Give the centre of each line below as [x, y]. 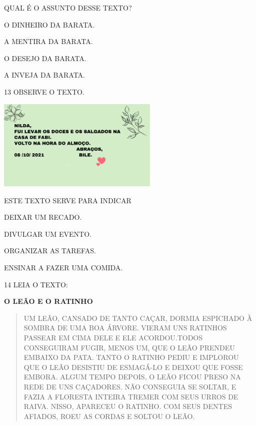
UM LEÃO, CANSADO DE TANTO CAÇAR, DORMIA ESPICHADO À [138, 318]
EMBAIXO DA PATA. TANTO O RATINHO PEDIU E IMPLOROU [131, 357]
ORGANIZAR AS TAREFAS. [50, 251]
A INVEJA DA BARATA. [44, 75]
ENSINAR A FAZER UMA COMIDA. [63, 268]
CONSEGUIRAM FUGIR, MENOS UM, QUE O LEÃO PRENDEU [129, 347]
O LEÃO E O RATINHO [48, 301]
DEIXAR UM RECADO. [43, 217]
